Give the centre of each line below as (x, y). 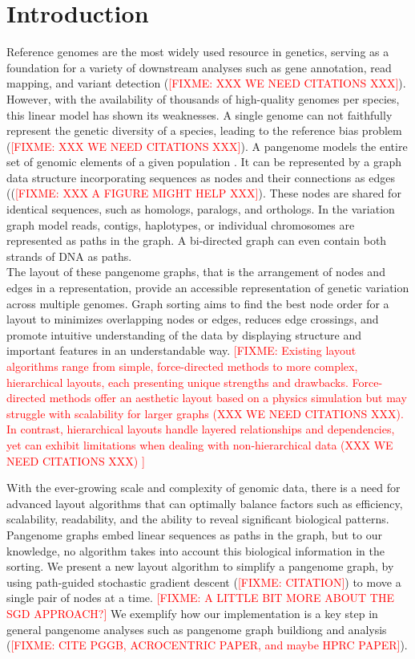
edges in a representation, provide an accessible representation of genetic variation (208, 288)
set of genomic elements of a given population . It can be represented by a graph (204, 162)
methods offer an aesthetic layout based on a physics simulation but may (228, 398)
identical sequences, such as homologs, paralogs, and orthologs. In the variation (201, 209)
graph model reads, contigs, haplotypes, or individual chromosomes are (181, 224)
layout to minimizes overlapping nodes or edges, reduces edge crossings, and (193, 319)
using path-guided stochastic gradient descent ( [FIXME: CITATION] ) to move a (204, 582)
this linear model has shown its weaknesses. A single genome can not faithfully (199, 114)
